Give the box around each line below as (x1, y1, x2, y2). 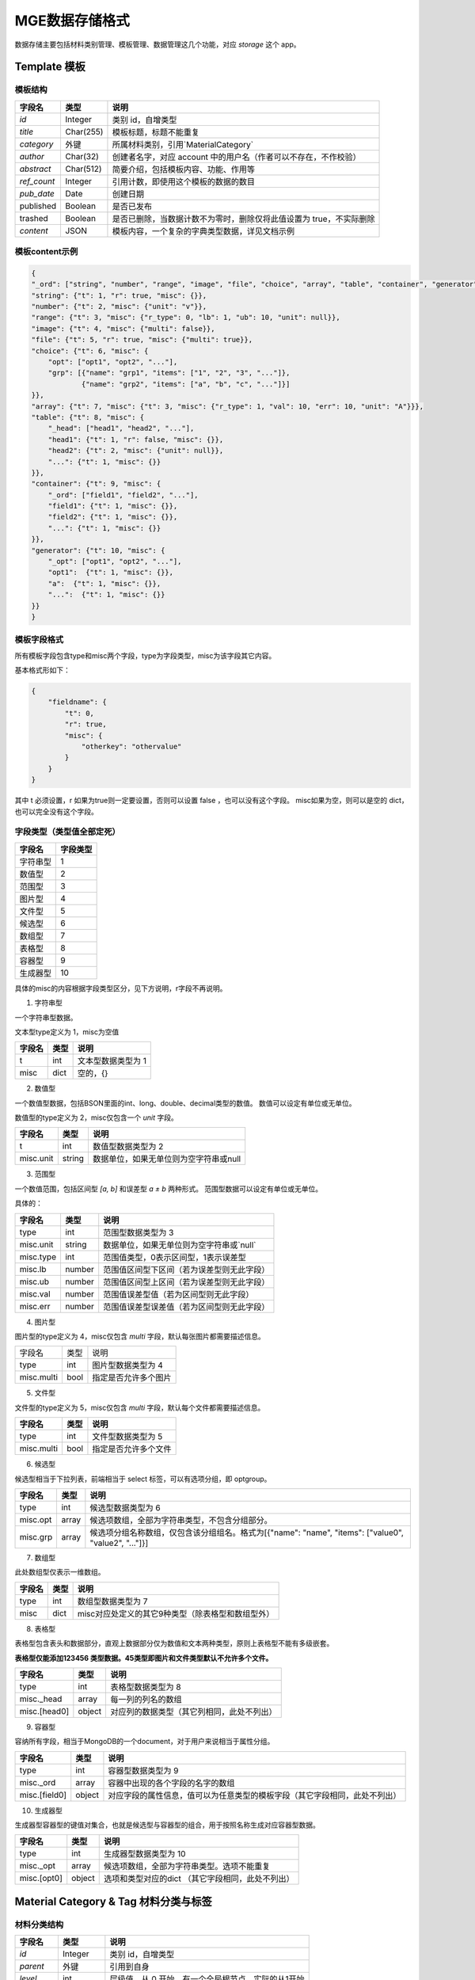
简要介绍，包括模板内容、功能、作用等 (112, 163, 256, 174)
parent (19, 1961, 45, 1972)
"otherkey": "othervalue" (81, 742, 182, 752)
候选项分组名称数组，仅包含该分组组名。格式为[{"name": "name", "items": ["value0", (89, 1527, 404, 1538)
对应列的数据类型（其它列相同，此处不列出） (110, 1706, 277, 1717)
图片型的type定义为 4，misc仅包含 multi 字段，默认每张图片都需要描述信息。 (14, 1331, 265, 1342)
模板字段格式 (14, 634, 64, 645)
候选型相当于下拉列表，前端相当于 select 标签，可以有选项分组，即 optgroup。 (14, 1474, 272, 1483)
